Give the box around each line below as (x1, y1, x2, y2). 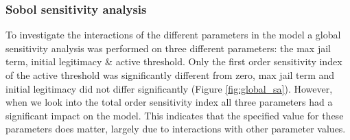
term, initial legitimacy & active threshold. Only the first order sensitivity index (5, 54, 342, 69)
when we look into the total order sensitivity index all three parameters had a (5, 95, 333, 109)
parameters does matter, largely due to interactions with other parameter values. (5, 121, 346, 136)
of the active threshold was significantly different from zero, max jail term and (5, 68, 335, 82)
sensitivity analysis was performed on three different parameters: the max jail (5, 40, 331, 55)
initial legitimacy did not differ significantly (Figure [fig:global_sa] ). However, (5, 81, 333, 95)
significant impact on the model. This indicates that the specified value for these (5, 108, 344, 122)
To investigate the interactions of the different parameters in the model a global (5, 27, 341, 42)
